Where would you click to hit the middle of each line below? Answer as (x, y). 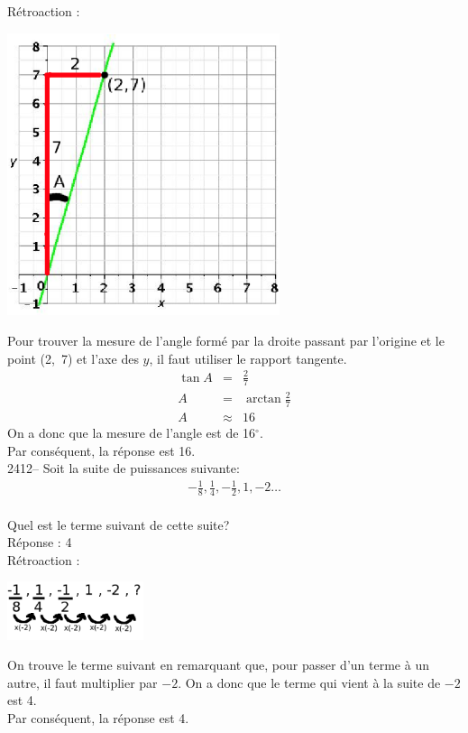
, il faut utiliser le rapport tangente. (248, 358)
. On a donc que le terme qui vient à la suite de (309, 682)
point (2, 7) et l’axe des (73, 358)
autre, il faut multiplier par (83, 682)
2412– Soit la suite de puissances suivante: (124, 468)
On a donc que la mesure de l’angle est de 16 (132, 432)
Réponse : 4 (40, 542)
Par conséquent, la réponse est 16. (101, 450)
